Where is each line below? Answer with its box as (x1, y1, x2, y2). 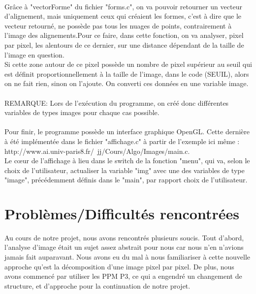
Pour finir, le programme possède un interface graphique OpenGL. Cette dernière (4, 126, 250, 137)
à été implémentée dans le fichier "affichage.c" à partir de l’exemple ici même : (4, 136, 240, 146)
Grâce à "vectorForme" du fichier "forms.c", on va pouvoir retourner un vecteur (4, 1, 242, 11)
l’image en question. (4, 49, 64, 59)
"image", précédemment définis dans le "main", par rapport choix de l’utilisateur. (4, 175, 248, 185)
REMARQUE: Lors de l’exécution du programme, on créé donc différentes (4, 97, 229, 108)
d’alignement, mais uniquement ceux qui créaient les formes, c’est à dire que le (4, 11, 242, 21)
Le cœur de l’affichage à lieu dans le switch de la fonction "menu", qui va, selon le (4, 155, 250, 166)
